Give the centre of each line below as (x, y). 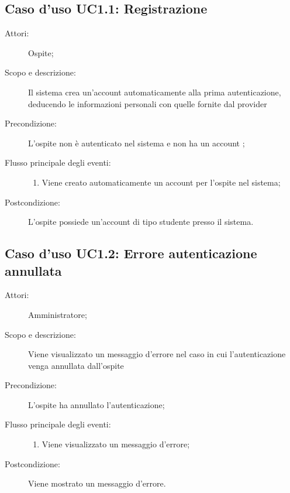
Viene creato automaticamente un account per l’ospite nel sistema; (161, 182)
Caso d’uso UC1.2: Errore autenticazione (131, 253)
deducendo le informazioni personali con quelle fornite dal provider (148, 103)
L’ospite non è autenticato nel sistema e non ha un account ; (137, 143)
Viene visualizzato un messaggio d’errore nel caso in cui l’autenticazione (157, 354)
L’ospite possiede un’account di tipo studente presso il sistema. (141, 222)
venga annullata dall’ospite (76, 365)
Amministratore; (58, 314)
